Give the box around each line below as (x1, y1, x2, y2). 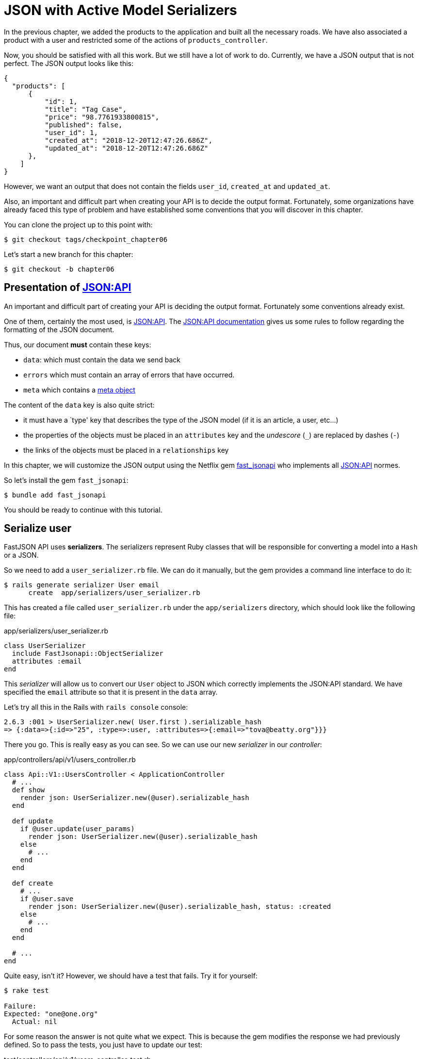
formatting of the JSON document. (4, 325, 114, 334)
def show (12, 786, 45, 794)
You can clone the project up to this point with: (4, 220, 153, 229)
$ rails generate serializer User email (4, 581, 160, 589)
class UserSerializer (4, 642, 86, 650)
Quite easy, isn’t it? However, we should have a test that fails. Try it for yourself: (4, 972, 258, 980)
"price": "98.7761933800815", (45, 113, 160, 121)
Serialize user (4, 522, 72, 535)
